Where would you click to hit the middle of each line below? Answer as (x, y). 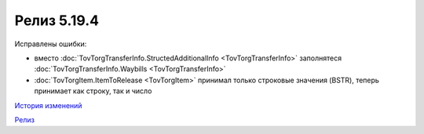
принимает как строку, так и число (93, 91)
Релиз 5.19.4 (57, 20)
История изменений (48, 105)
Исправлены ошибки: (51, 44)
